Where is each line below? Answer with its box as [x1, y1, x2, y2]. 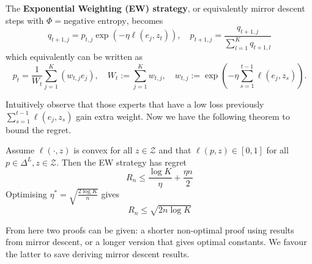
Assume [6, 144, 35, 156]
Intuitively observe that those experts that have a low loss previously [6, 98, 264, 111]
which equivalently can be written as [6, 50, 143, 63]
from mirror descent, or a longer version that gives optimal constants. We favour [6, 235, 307, 248]
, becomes [126, 13, 163, 26]
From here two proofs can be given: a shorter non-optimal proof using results [6, 223, 294, 236]
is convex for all [73, 144, 133, 156]
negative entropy [64, 16, 127, 26]
